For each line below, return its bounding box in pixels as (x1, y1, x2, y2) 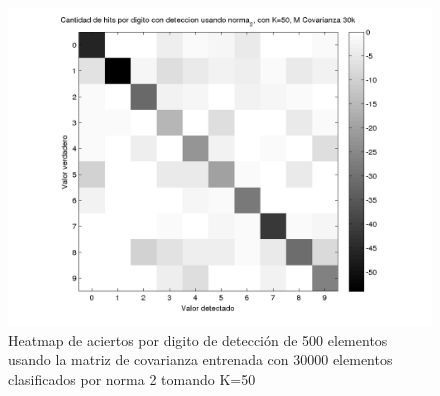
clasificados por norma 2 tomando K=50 (8, 368, 256, 389)
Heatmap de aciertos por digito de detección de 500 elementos (8, 329, 388, 350)
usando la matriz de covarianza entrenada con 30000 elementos (8, 349, 393, 370)
